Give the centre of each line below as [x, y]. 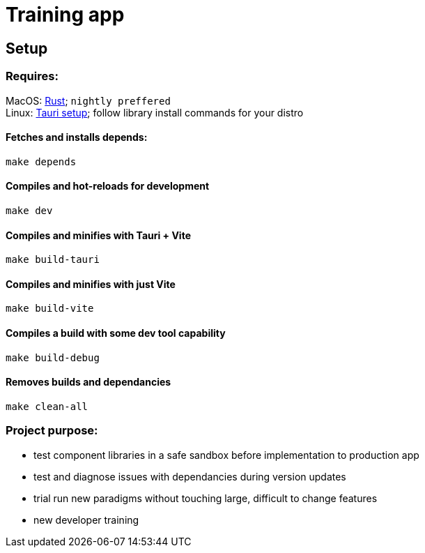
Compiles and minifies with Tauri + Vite [98, 235]
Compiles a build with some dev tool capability [116, 333]
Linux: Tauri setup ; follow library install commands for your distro [155, 112]
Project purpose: [52, 431]
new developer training [86, 520]
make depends [41, 161]
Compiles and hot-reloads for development [108, 186]
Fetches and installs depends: [77, 137]
